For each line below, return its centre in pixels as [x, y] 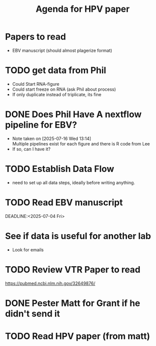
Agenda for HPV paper [83, 9]
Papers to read [36, 37]
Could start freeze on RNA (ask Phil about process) [64, 89]
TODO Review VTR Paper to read [73, 269]
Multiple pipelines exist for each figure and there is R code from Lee [81, 143]
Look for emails [28, 249]
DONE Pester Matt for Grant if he [73, 303]
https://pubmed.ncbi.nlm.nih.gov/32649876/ [50, 283]
